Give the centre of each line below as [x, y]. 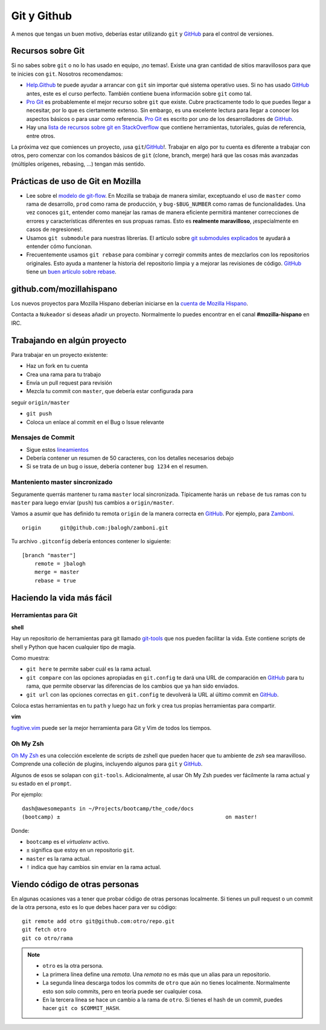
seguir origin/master [40, 402]
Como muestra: [30, 658]
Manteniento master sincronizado [62, 482]
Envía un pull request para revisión [69, 383]
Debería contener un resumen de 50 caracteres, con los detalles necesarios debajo [130, 458]
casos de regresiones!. [55, 229]
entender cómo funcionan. [59, 246]
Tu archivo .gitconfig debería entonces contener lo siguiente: [91, 541]
